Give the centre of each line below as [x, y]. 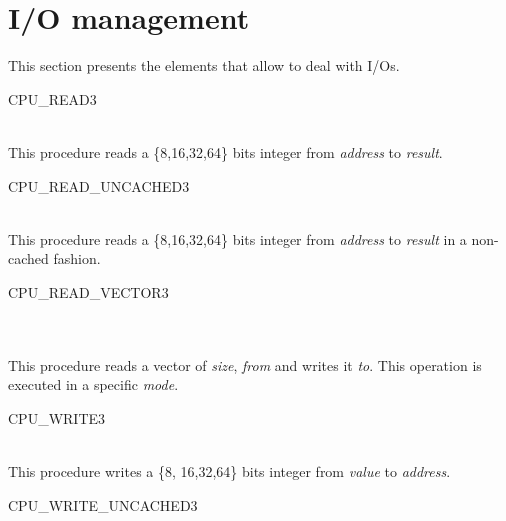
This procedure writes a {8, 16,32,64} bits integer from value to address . [229, 471]
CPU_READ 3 [52, 98]
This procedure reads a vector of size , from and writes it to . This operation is [245, 364]
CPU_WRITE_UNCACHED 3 [103, 504]
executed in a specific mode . [93, 384]
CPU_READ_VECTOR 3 [88, 291]
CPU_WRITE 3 [57, 417]
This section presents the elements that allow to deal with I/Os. [204, 65]
